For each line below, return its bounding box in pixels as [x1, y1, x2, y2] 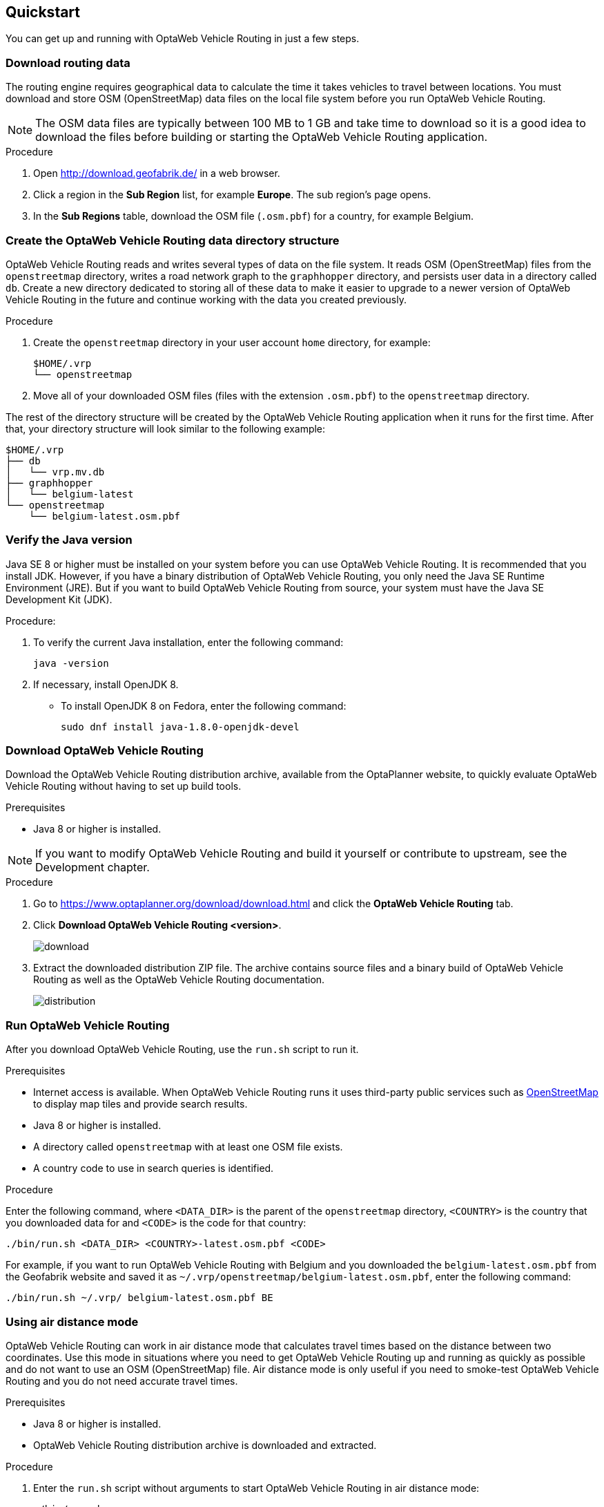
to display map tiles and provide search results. [33, 1098, 248, 1110]
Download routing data [6, 55, 130, 70]
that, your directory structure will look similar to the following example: [6, 422, 326, 435]
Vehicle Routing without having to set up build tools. [6, 780, 242, 793]
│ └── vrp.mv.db [6, 466, 105, 477]
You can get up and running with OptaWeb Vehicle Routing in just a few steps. [6, 32, 360, 45]
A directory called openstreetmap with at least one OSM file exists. [33, 1141, 343, 1153]
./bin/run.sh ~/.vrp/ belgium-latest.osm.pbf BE [6, 1292, 273, 1304]
